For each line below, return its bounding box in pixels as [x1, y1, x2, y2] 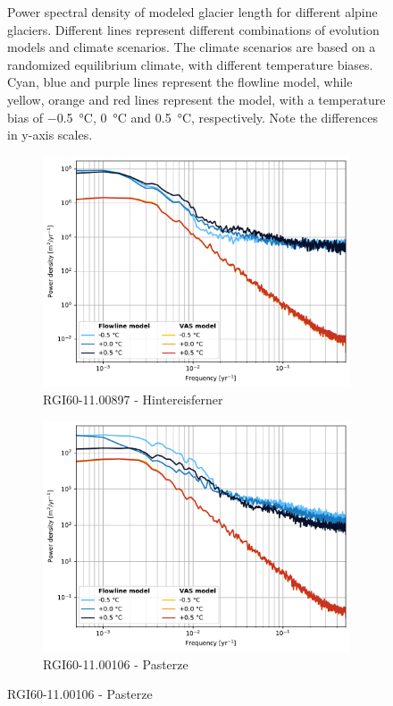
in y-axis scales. [7, 125, 93, 144]
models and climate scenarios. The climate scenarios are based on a [7, 38, 376, 56]
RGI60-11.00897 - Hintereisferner [43, 390, 223, 408]
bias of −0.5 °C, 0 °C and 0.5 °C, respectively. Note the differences [7, 107, 379, 126]
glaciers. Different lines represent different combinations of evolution [7, 20, 380, 38]
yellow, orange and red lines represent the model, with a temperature [7, 89, 386, 108]
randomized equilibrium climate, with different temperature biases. [7, 55, 373, 73]
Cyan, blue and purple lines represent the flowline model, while [7, 72, 353, 91]
